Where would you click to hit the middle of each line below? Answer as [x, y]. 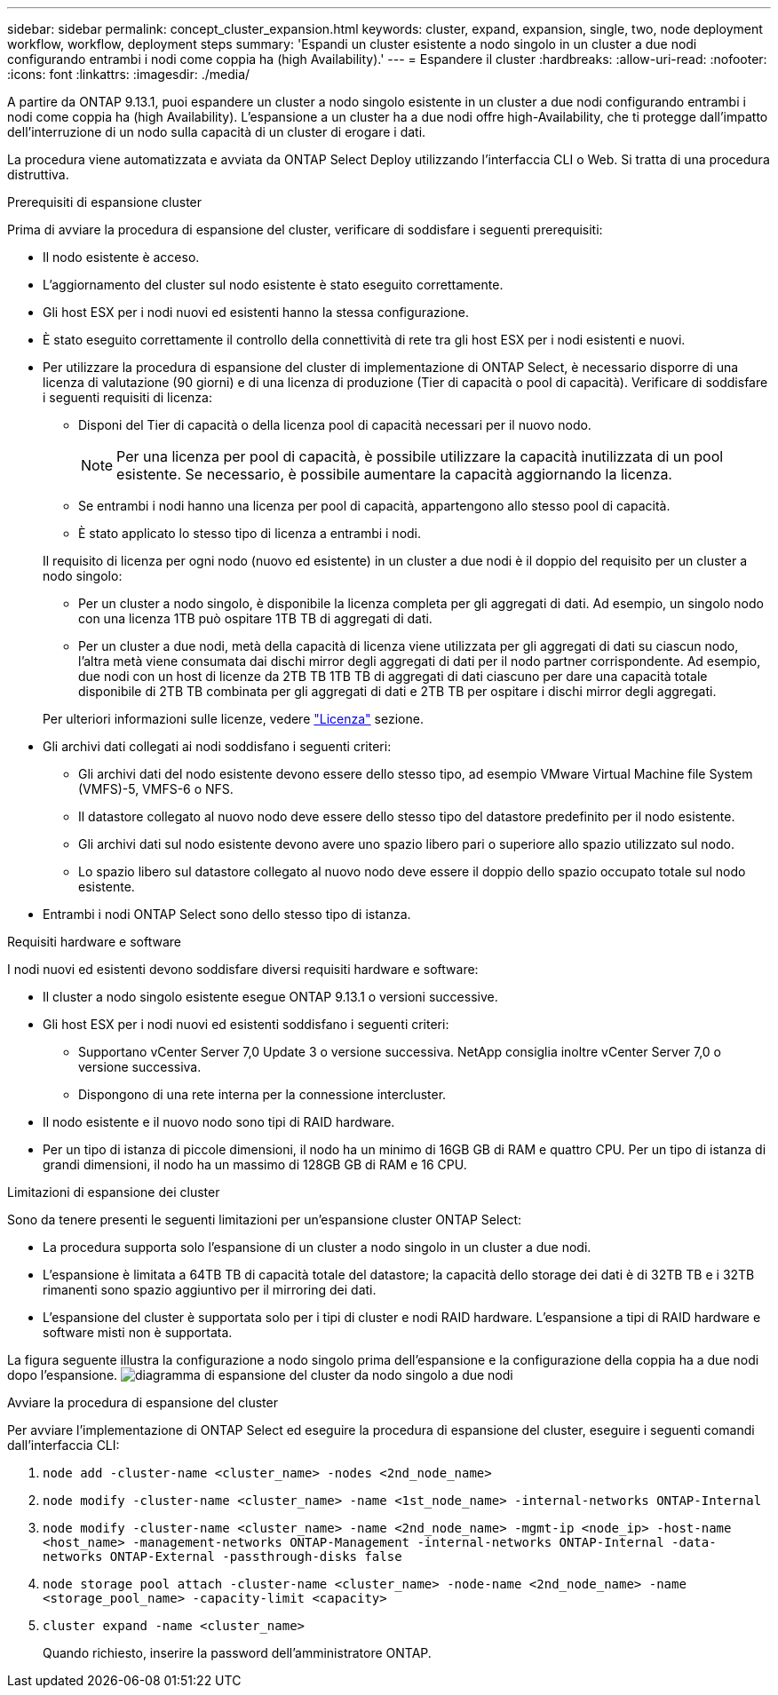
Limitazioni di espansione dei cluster [114, 1192]
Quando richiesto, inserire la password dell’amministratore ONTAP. [237, 1653]
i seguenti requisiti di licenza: [127, 397]
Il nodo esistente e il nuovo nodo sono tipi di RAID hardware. [219, 1122]
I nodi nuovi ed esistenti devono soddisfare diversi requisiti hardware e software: [243, 969]
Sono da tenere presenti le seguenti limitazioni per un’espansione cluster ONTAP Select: [265, 1220]
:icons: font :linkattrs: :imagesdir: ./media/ [129, 74]
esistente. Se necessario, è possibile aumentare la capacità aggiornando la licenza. [394, 474]
